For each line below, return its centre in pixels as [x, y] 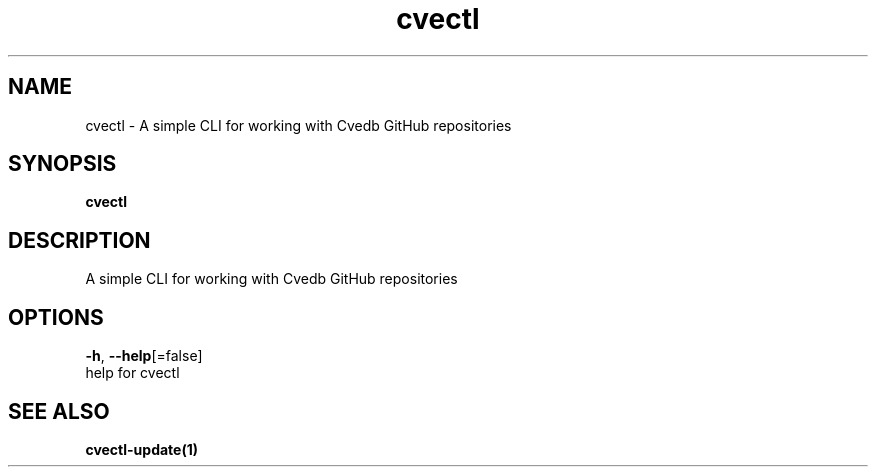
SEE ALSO [59, 411]
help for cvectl [132, 373]
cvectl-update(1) [142, 449]
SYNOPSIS [62, 164]
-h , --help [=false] [144, 356]
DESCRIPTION [79, 240]
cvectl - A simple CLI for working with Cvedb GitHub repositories [298, 125]
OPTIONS [56, 317]
